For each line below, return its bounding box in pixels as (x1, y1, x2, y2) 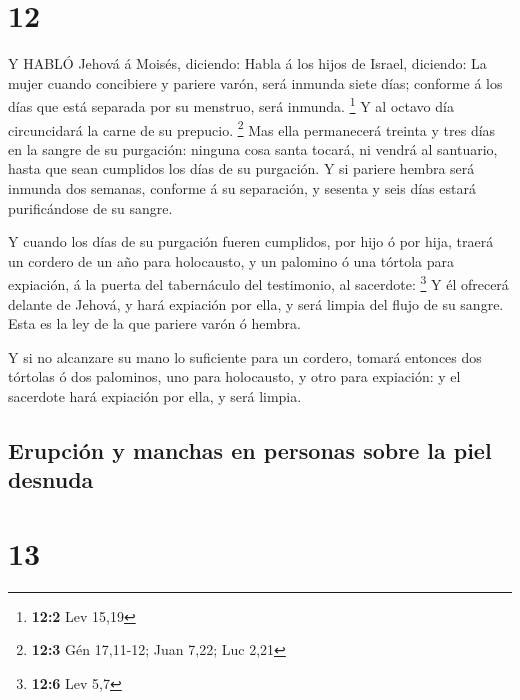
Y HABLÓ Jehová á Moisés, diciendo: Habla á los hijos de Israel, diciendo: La (8, 53, 487, 74)
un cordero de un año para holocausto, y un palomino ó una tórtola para (8, 250, 454, 271)
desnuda (8, 464, 94, 495)
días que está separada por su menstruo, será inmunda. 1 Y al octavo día (8, 93, 454, 116)
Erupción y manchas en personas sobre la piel (8, 434, 492, 465)
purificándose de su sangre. (8, 197, 173, 218)
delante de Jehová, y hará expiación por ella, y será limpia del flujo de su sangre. (8, 293, 504, 314)
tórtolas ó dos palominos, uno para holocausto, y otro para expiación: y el (8, 366, 461, 387)
